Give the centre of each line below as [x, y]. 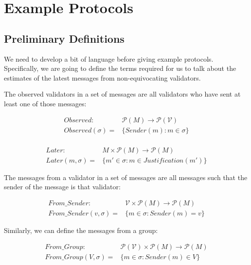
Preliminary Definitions [64, 38]
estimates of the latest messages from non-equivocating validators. [102, 77]
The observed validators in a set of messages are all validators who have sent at [122, 94]
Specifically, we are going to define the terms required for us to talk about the [120, 68]
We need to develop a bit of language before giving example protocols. [109, 58]
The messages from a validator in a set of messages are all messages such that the [126, 177]
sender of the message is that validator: [62, 187]
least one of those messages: [45, 103]
